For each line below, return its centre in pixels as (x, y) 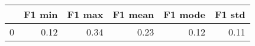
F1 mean (133, 14)
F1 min (41, 14)
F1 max (85, 14)
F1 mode (184, 14)
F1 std (230, 14)
